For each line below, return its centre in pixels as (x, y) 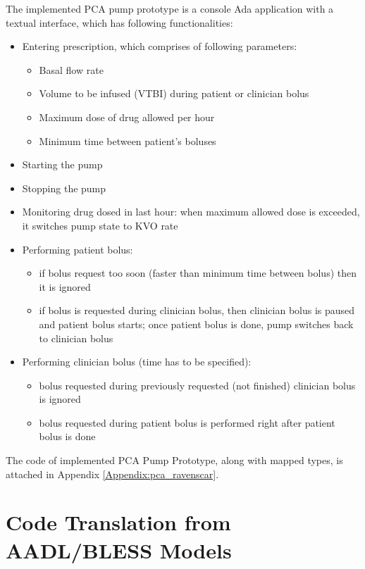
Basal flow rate (71, 69)
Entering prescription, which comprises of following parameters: (160, 46)
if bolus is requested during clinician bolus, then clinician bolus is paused (197, 310)
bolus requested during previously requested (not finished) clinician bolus (197, 385)
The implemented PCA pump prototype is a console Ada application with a (170, 8)
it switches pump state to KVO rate (100, 225)
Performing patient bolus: (78, 249)
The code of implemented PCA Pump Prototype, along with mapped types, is (174, 460)
